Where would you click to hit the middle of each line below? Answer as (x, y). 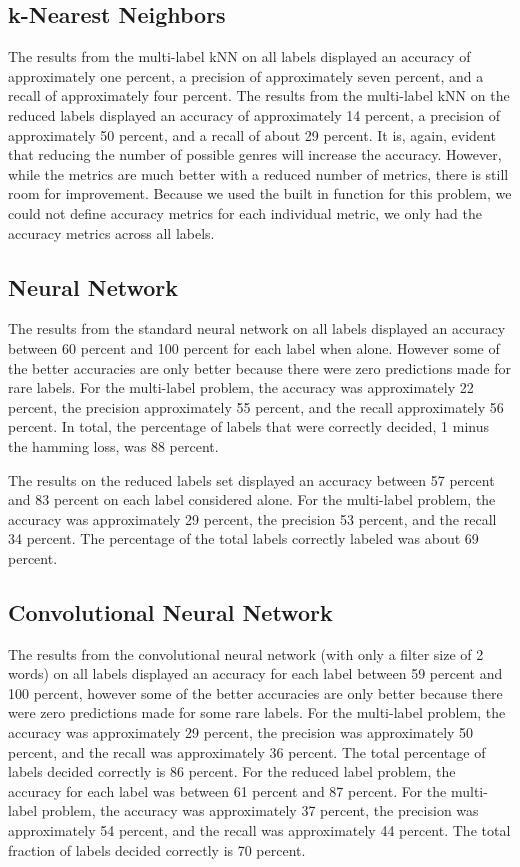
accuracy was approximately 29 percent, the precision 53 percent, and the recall (252, 518)
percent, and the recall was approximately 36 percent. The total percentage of (247, 751)
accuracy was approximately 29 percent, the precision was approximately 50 (241, 732)
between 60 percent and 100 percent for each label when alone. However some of (254, 347)
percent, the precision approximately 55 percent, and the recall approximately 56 (256, 406)
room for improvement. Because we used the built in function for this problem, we (260, 193)
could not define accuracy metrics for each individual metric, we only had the (245, 212)
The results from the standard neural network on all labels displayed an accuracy (257, 328)
